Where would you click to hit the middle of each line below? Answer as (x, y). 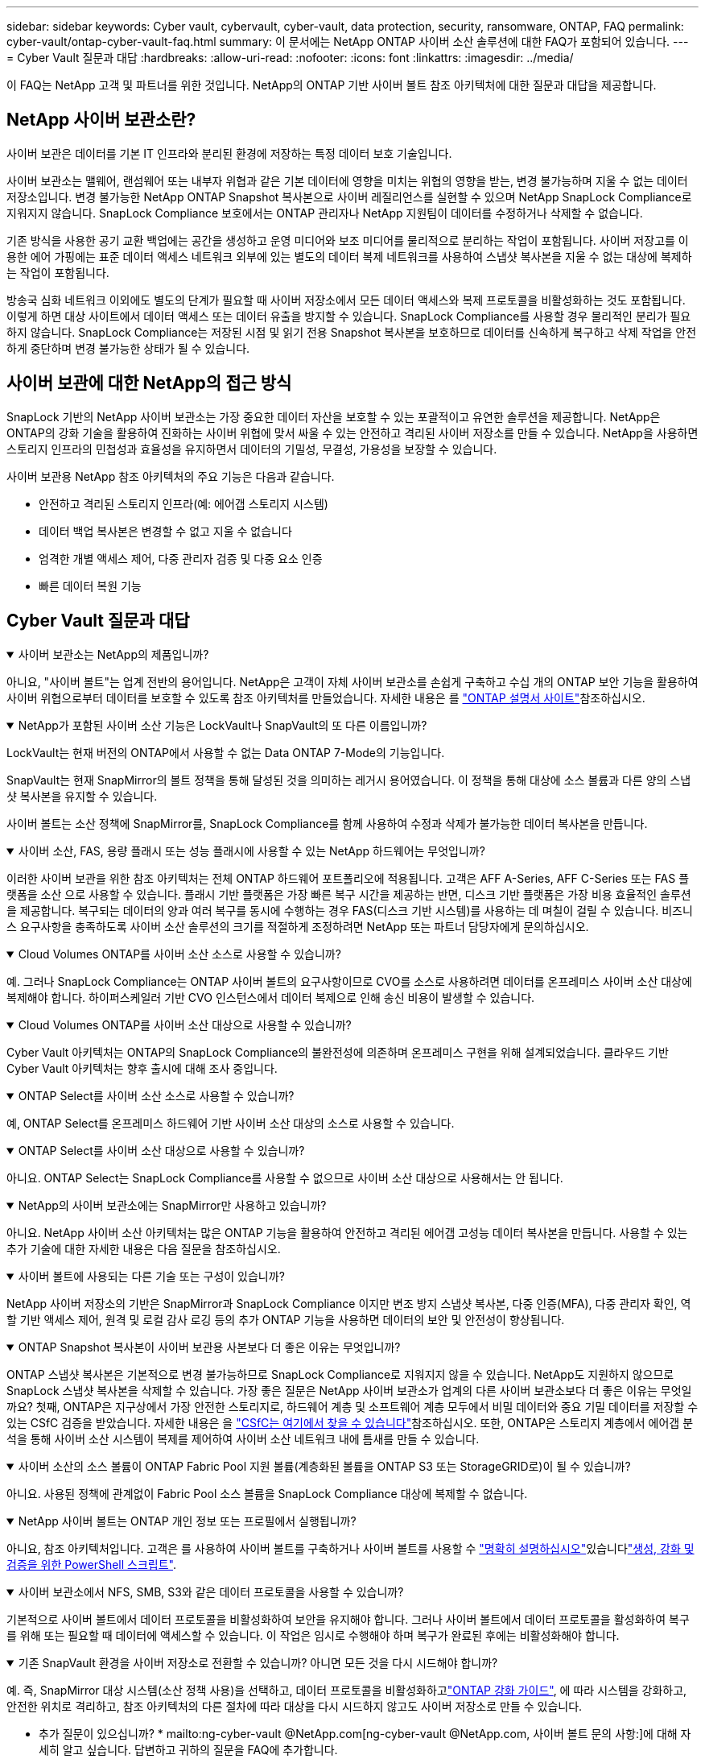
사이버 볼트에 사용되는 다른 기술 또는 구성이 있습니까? (151, 1276)
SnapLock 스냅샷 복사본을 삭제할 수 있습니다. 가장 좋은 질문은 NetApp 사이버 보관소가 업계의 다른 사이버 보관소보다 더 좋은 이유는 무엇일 (349, 1390)
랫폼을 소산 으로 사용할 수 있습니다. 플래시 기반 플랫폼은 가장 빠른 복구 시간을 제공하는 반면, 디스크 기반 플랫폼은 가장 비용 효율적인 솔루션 (349, 894)
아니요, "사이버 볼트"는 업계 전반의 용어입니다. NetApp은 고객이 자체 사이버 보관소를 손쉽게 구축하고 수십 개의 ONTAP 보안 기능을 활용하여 (352, 681)
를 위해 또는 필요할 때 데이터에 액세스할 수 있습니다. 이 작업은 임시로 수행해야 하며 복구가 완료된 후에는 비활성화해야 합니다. (313, 1635)
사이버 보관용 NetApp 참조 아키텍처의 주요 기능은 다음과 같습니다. (171, 476)
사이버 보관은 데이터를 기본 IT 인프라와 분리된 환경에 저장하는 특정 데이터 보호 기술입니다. (229, 153)
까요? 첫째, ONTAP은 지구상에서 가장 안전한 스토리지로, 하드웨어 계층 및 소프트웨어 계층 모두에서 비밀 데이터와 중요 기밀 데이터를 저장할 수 (352, 1406)
